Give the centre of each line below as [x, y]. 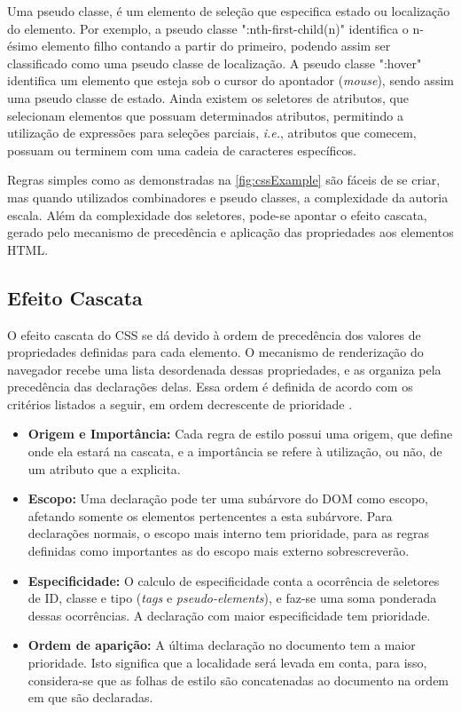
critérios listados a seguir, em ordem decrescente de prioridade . [180, 403]
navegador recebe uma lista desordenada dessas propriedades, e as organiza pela [224, 369]
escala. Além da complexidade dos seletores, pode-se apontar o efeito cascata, [217, 214]
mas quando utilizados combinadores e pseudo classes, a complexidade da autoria [228, 197]
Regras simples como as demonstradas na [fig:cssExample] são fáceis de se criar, [224, 180]
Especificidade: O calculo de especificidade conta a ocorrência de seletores [234, 580]
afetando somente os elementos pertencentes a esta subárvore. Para [210, 515]
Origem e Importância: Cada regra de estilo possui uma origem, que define [240, 434]
